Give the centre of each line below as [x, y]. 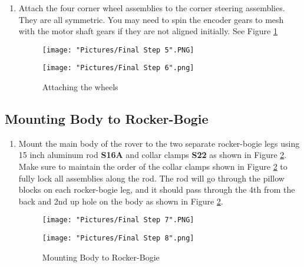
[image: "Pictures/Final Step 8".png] [118, 238]
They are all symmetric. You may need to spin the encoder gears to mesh [151, 19]
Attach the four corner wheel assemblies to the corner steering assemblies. [152, 8]
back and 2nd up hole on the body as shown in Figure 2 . [121, 201]
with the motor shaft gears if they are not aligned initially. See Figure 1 [148, 31]
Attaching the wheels [80, 87]
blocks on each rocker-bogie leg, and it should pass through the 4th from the [157, 189]
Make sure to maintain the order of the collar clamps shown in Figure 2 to [153, 167]
